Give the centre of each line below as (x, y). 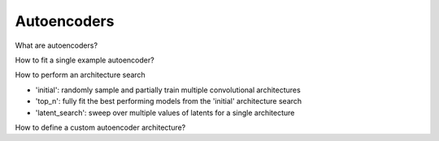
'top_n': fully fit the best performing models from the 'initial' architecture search (169, 101)
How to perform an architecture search (80, 75)
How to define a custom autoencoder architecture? (100, 127)
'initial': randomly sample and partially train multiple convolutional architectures (168, 90)
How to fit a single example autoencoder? (85, 60)
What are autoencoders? (56, 45)
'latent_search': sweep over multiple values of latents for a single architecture (165, 113)
